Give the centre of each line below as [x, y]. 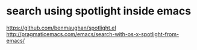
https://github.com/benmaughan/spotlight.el [61, 28]
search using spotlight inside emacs [99, 11]
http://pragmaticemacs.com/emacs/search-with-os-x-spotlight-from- [93, 34]
